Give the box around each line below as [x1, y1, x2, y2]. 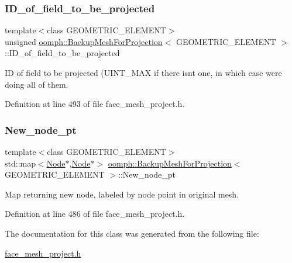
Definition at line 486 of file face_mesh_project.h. [5, 207, 185, 220]
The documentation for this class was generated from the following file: [5, 227, 259, 239]
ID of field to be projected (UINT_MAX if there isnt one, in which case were [5, 67, 282, 78]
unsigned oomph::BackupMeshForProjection [5, 35, 163, 47]
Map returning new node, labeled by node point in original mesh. [5, 188, 239, 200]
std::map [5, 157, 36, 169]
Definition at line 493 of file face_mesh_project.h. [5, 98, 185, 110]
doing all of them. [5, 78, 68, 90]
